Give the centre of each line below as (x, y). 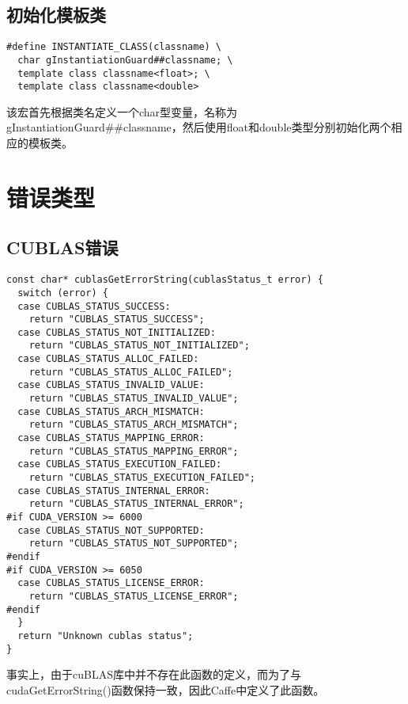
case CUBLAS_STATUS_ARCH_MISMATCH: (111, 411)
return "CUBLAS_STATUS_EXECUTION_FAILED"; (142, 478)
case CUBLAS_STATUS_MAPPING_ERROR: (111, 438)
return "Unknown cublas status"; (106, 636)
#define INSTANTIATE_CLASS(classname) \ (114, 47)
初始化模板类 (56, 15)
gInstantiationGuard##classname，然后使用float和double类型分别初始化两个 (199, 127)
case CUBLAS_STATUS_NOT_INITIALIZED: (117, 332)
